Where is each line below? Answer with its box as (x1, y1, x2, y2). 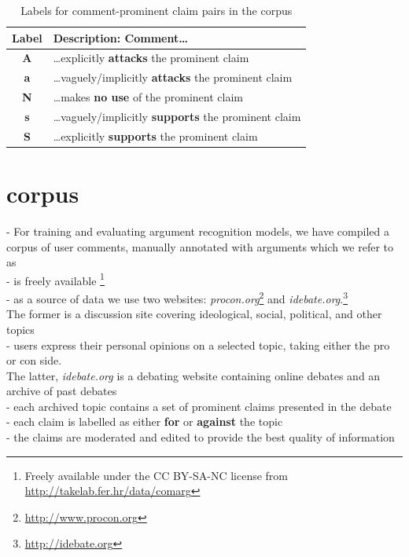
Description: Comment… (53, 29, 188, 46)
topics (6, 321, 35, 337)
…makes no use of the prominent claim (53, 89, 243, 105)
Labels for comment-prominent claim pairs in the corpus (20, 2, 293, 18)
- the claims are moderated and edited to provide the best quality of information (6, 429, 395, 445)
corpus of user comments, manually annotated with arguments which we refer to (6, 238, 394, 255)
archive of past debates (6, 383, 117, 399)
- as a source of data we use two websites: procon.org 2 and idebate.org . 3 (6, 288, 348, 306)
